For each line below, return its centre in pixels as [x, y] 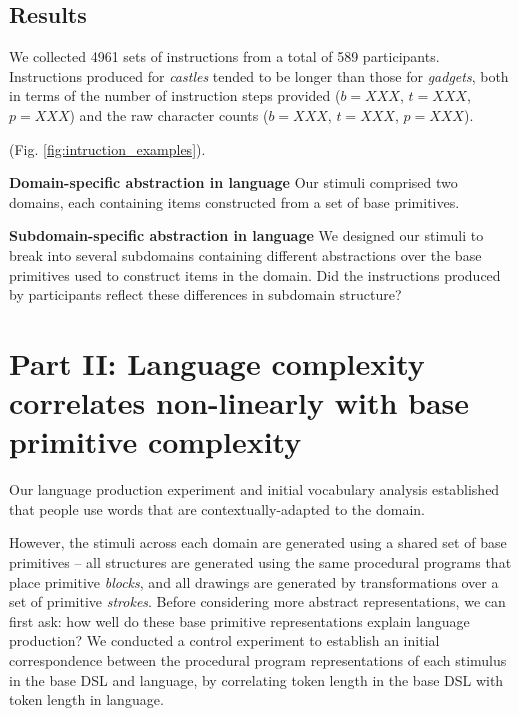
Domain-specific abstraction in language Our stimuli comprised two [233, 182]
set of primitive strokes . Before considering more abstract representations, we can [257, 601]
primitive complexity [155, 441]
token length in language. [86, 699]
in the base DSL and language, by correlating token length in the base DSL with [256, 679]
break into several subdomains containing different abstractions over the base [245, 254]
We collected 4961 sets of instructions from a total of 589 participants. [224, 56]
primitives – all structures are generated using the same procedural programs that [260, 562]
